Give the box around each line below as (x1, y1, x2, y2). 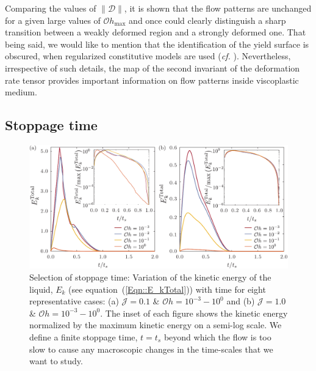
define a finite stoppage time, (29, 330, 138, 343)
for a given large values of (5, 13, 101, 26)
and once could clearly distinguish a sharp (129, 13, 286, 26)
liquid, (29, 282, 53, 295)
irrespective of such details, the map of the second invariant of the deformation (5, 61, 300, 74)
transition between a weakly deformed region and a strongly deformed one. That (5, 26, 306, 39)
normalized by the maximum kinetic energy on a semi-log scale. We (29, 318, 282, 331)
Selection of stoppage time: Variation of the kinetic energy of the (29, 271, 271, 284)
